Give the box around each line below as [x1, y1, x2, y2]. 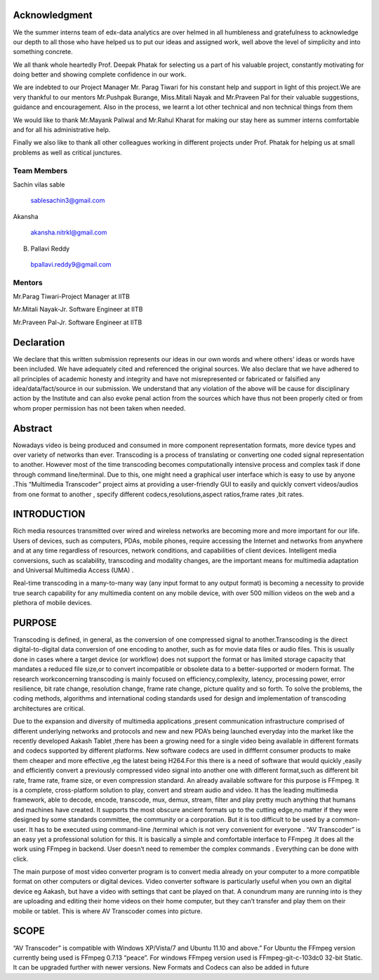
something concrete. [13, 48, 73, 56]
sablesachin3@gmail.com [30, 197, 105, 205]
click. [13, 854, 29, 863]
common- [331, 815, 360, 824]
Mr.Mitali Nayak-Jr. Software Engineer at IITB [13, 305, 143, 314]
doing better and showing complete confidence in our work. [13, 70, 187, 79]
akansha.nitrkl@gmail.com [30, 228, 107, 237]
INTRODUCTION [13, 508, 86, 520]
